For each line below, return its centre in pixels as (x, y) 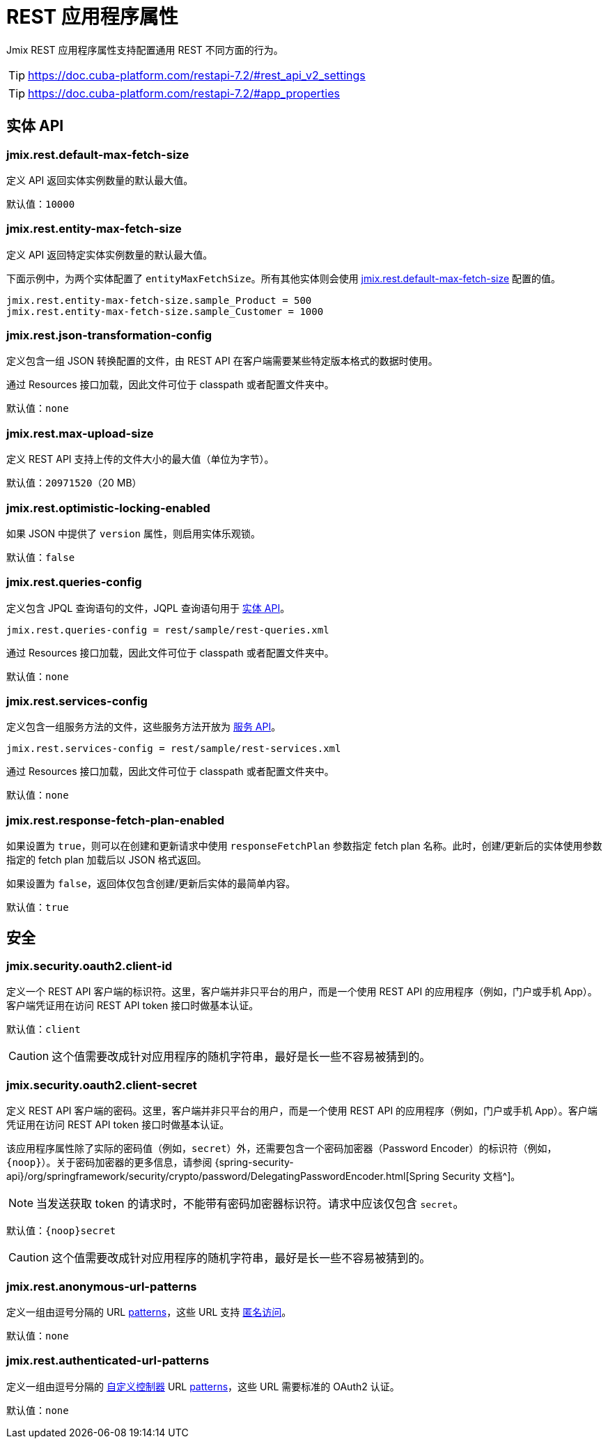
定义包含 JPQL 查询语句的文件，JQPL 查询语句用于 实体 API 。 (148, 608)
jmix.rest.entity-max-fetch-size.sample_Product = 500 (159, 300)
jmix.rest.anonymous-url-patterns (102, 1286)
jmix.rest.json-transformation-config (109, 336)
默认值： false (41, 557)
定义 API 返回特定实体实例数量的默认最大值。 (110, 254)
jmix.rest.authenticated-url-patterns (108, 1361)
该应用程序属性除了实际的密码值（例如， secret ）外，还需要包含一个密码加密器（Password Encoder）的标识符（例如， (282, 1149)
